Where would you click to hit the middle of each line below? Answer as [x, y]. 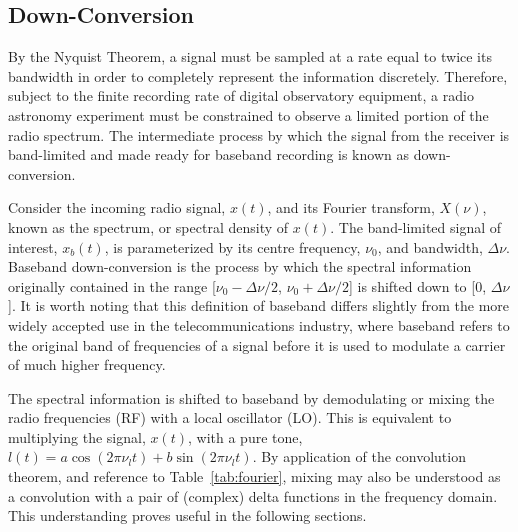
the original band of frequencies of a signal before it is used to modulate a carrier [257, 344]
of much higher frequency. [87, 364]
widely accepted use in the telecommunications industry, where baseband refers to [259, 324]
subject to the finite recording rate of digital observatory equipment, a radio [241, 95]
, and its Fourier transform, [351, 207]
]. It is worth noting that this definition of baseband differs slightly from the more [259, 305]
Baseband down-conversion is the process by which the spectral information [240, 266]
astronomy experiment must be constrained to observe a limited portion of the [248, 114]
